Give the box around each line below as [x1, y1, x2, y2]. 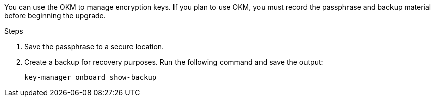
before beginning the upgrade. [4, 11, 106, 20]
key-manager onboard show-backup [24, 73, 157, 81]
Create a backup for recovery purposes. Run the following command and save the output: [24, 58, 323, 66]
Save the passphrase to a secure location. [24, 42, 164, 51]
